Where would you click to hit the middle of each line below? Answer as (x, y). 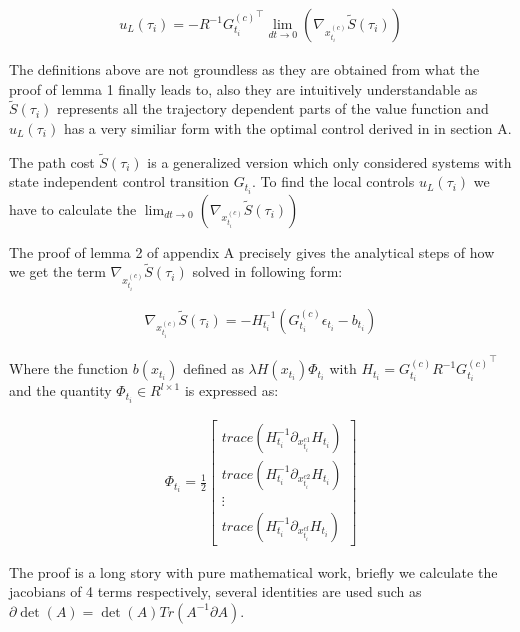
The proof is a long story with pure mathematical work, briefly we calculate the (253, 571)
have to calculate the (73, 208)
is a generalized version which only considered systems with (329, 161)
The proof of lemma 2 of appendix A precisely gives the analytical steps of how (252, 251)
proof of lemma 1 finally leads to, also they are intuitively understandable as (243, 88)
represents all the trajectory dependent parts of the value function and (273, 108)
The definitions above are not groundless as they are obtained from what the (244, 69)
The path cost (52, 161)
